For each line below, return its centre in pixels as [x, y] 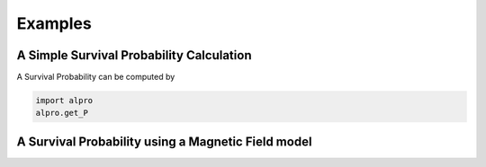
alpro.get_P [62, 113]
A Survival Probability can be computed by [96, 77]
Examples [54, 23]
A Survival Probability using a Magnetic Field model [164, 141]
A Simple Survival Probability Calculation [134, 55]
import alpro [64, 101]
